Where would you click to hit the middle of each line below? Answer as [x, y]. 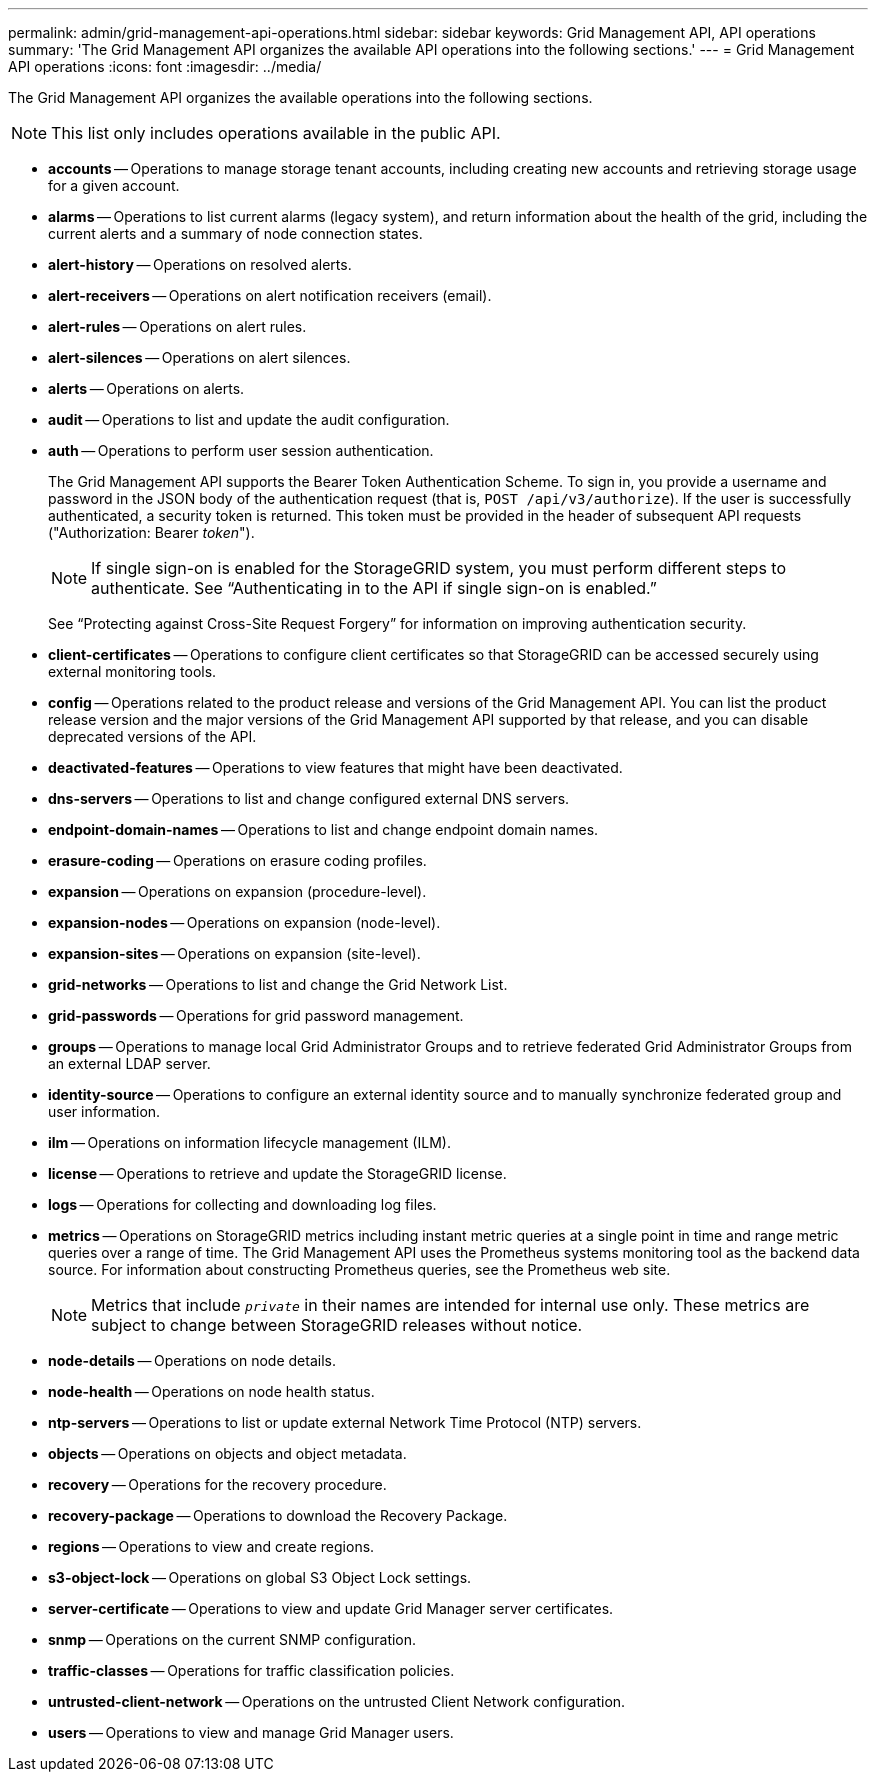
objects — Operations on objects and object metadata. [227, 1453]
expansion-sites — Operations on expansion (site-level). [234, 953]
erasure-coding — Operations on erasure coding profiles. [237, 860]
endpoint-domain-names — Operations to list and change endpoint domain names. [323, 829]
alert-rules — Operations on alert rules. [177, 326]
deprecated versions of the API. [152, 736]
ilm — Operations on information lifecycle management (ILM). [249, 1142]
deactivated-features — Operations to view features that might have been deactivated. [335, 767]
